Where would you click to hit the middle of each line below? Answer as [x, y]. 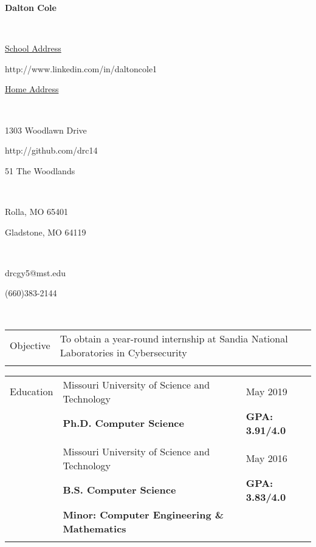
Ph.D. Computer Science [123, 423]
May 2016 [266, 458]
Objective [30, 345]
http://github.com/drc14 [51, 150]
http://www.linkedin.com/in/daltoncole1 [81, 68]
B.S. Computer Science [119, 490]
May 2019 [266, 391]
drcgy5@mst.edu [36, 272]
